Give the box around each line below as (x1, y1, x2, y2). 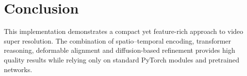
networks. (4, 64, 33, 74)
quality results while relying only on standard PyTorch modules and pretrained (4, 54, 239, 64)
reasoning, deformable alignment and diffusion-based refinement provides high (4, 45, 235, 55)
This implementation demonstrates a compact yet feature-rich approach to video (4, 26, 244, 36)
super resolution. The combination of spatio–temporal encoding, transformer (4, 35, 231, 46)
